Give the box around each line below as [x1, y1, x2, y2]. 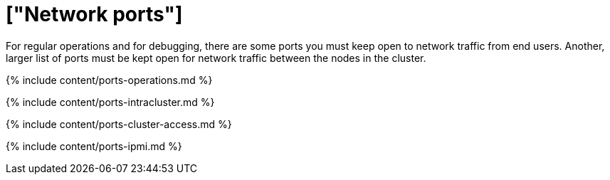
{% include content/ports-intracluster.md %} [6, 95, 215, 108]
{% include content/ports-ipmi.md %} [6, 139, 182, 152]
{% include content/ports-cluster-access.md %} [6, 117, 232, 130]
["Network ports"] [6, 2, 183, 26]
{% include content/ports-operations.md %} [6, 73, 213, 86]
